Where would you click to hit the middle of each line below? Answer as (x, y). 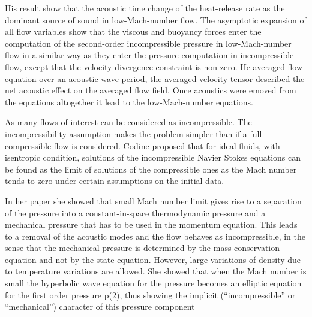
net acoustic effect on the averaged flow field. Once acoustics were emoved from (151, 90)
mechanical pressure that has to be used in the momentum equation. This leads (151, 224)
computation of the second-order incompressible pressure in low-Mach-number (148, 43)
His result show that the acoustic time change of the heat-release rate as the (145, 8)
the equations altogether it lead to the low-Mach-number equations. (129, 102)
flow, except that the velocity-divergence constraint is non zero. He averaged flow (154, 66)
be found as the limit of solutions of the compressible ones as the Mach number (151, 169)
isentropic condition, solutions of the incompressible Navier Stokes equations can (153, 157)
